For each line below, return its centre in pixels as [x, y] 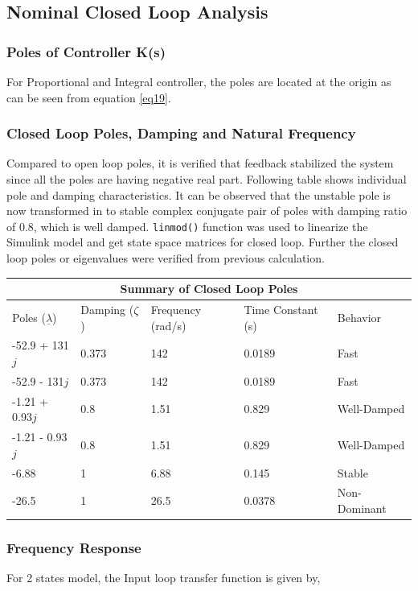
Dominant [362, 508]
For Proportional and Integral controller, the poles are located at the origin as [199, 81]
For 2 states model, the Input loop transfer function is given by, [164, 578]
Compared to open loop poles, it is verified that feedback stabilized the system [200, 163]
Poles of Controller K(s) [86, 51]
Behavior [359, 317]
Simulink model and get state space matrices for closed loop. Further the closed [203, 242]
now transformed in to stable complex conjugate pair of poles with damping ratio [207, 211]
